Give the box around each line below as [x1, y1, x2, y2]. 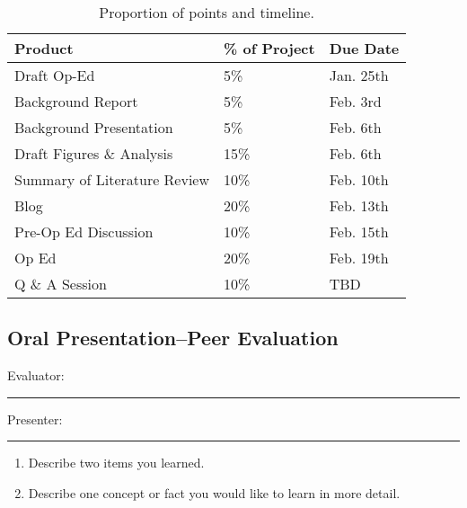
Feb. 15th [329, 221, 389, 242]
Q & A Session [14, 273, 107, 294]
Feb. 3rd [329, 91, 382, 111]
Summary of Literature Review [14, 169, 210, 190]
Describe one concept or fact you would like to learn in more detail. [28, 483, 401, 502]
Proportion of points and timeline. [99, 2, 314, 22]
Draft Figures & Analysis [14, 143, 173, 164]
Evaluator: [7, 366, 65, 385]
